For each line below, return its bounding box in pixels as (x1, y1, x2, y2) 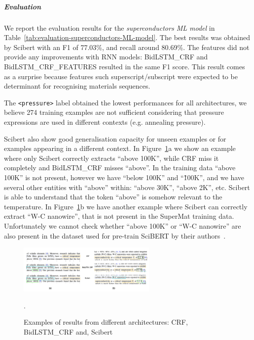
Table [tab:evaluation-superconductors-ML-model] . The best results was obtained (4, 32, 250, 43)
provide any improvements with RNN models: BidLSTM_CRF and (4, 51, 208, 62)
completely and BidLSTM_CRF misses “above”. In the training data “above (4, 162, 236, 173)
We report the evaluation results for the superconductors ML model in (4, 22, 215, 33)
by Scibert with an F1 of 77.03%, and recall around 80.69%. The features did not (4, 42, 250, 52)
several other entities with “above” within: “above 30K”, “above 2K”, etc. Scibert (4, 182, 250, 192)
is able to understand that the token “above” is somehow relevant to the (4, 192, 222, 202)
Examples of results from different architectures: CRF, (24, 317, 188, 327)
